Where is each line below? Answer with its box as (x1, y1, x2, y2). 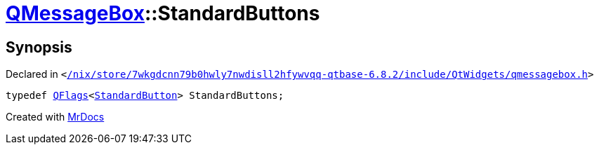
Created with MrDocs (6, 111, 105, 123)
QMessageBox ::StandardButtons (6, 1, 320, 25)
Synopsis (6, 38, 72, 56)
